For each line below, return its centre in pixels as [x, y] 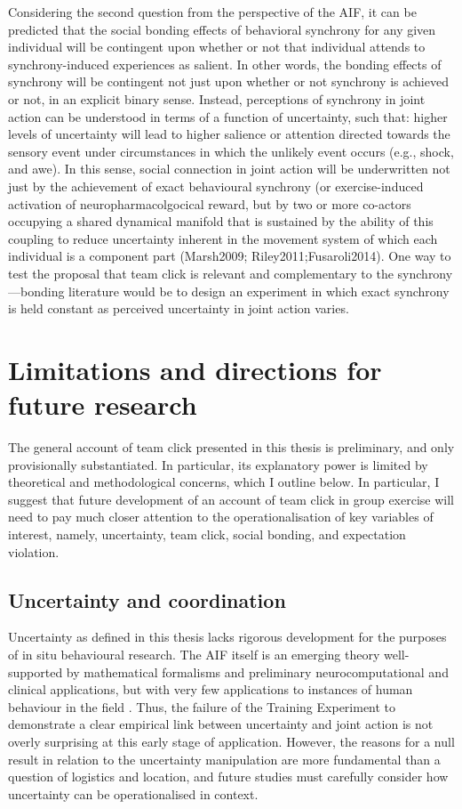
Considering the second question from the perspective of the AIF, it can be [212, 12]
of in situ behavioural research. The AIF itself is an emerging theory [194, 654]
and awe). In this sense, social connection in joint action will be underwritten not [229, 169]
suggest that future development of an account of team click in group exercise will [231, 499]
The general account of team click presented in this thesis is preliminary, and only [231, 447]
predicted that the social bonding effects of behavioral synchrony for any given [222, 29]
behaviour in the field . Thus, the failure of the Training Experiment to [202, 706]
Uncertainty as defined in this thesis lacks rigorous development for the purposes [227, 637]
